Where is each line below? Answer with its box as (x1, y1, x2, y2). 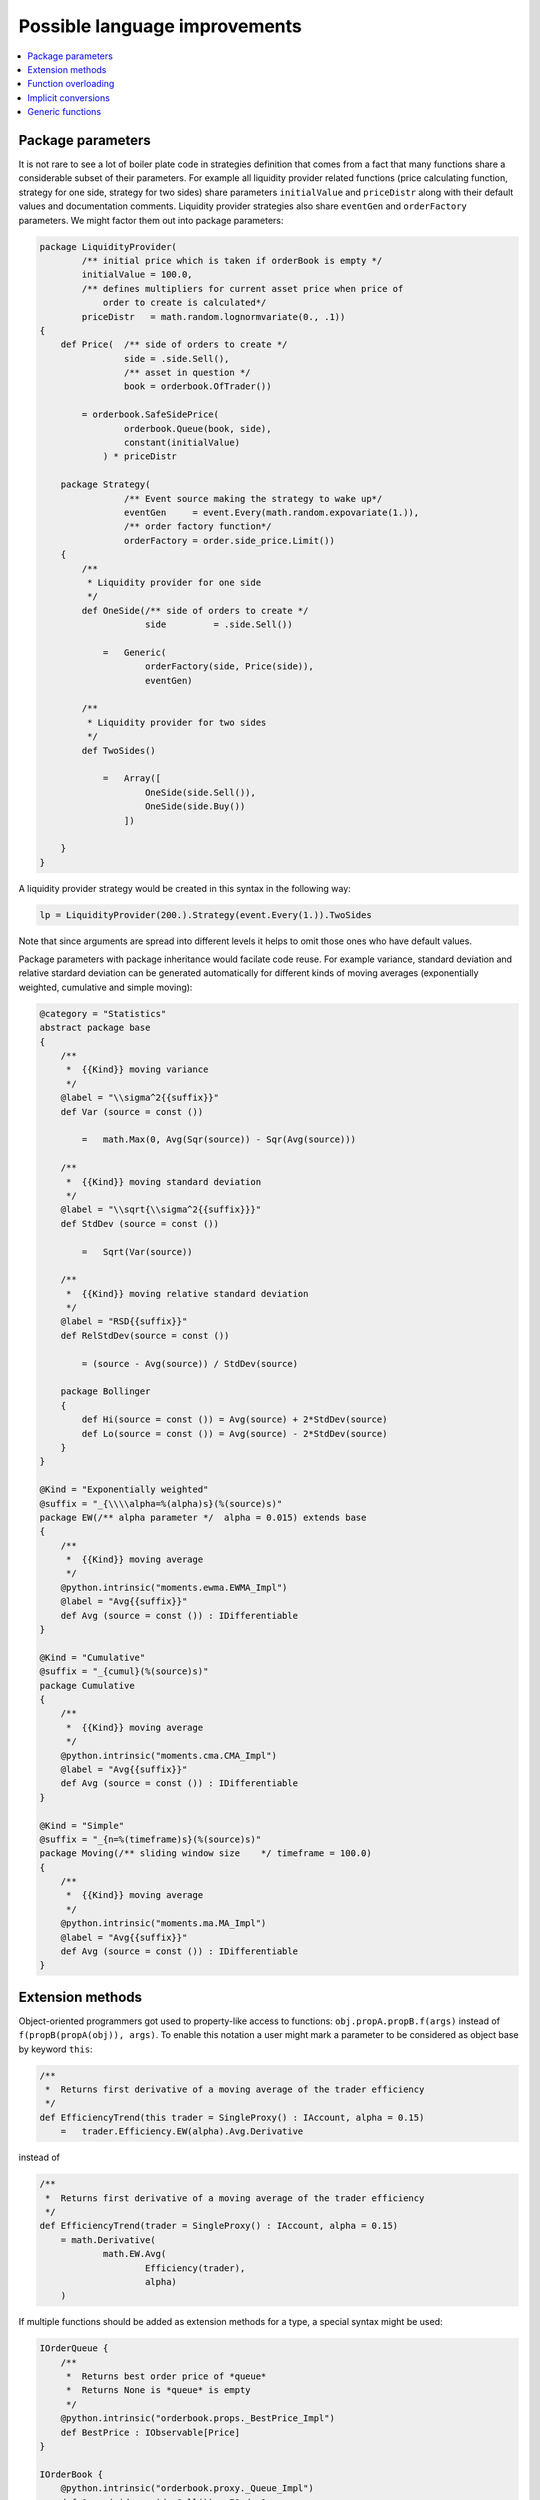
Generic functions (27, 106, 102, 118)
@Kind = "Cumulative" (39, 1651, 146, 1663)
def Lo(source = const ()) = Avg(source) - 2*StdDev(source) (81, 1428, 388, 1439)
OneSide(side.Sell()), (145, 786, 257, 798)
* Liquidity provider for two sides (86, 716, 267, 728)
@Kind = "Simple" (39, 1820, 125, 1831)
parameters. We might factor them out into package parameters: (18, 214, 284, 226)
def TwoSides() (81, 745, 157, 756)
